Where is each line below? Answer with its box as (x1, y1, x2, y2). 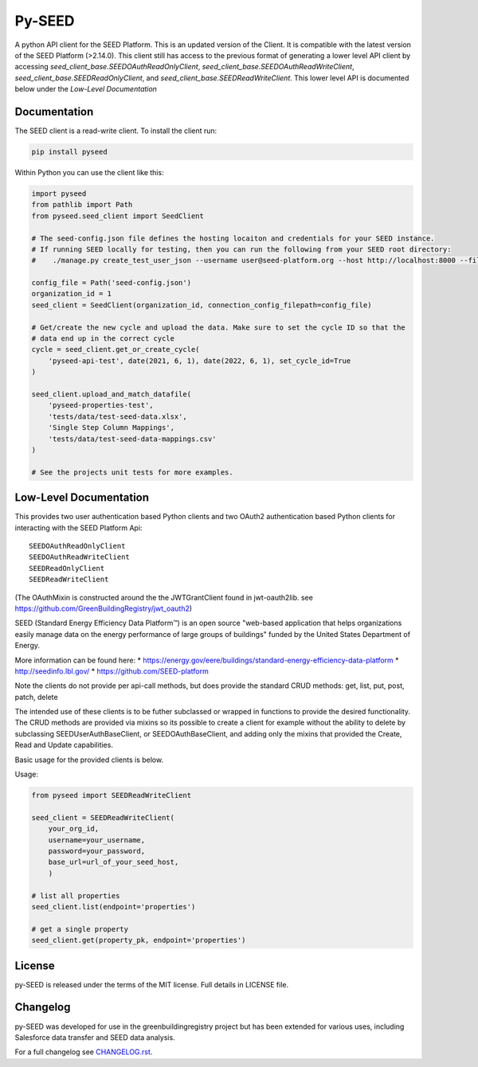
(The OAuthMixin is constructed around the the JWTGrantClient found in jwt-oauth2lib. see (14, 592, 314, 602)
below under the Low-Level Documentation (14, 84, 157, 94)
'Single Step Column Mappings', (48, 423, 175, 432)
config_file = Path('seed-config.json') (31, 279, 191, 287)
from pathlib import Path (31, 200, 133, 209)
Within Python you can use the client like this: (14, 167, 164, 177)
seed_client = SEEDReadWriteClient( (31, 813, 175, 822)
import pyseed (31, 189, 87, 198)
